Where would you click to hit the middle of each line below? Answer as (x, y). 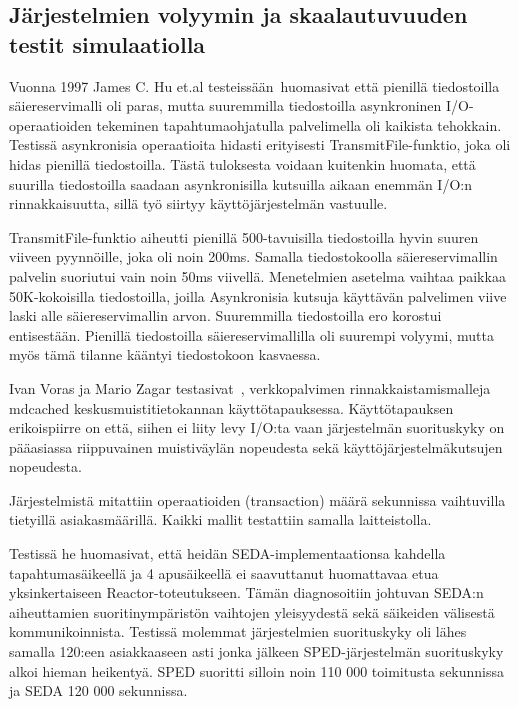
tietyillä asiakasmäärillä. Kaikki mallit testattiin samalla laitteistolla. (220, 519)
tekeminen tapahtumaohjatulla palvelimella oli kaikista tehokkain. (299, 124)
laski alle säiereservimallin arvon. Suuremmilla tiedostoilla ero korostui (225, 315)
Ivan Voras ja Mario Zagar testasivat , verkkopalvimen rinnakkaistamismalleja (250, 387)
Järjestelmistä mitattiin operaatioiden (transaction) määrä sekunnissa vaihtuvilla (257, 499)
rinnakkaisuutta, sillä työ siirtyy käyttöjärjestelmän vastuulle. (198, 203)
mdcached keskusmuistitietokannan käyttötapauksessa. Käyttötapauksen (231, 407)
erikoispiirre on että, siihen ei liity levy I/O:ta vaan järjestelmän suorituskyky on (257, 427)
